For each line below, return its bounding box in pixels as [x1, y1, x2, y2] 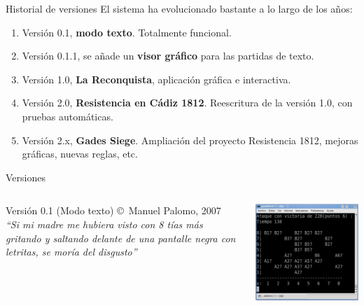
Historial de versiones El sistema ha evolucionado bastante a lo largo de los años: [6, 1, 353, 15]
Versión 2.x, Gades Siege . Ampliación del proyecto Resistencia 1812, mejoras [22, 132, 358, 147]
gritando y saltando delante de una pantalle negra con [6, 230, 236, 245]
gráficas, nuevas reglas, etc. [22, 146, 138, 161]
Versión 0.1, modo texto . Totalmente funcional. [22, 25, 232, 39]
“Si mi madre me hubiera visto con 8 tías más [6, 216, 203, 231]
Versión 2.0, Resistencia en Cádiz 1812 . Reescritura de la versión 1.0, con [22, 95, 353, 110]
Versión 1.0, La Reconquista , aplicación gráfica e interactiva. [22, 71, 291, 86]
